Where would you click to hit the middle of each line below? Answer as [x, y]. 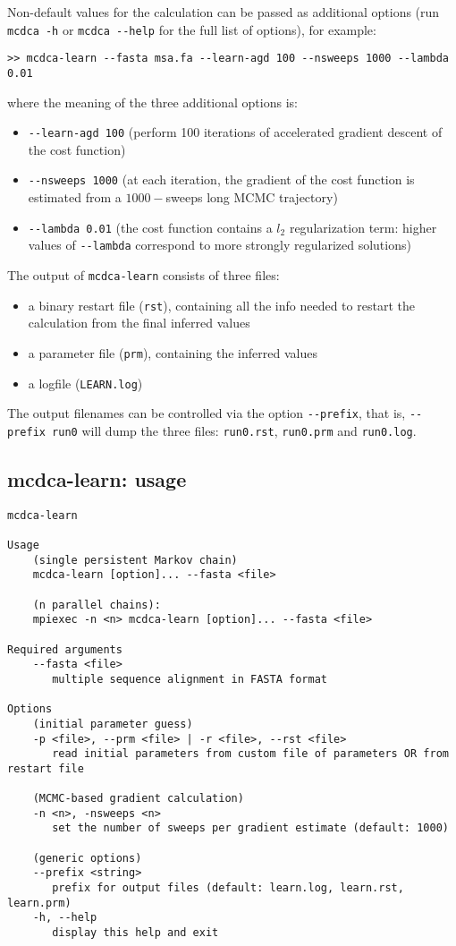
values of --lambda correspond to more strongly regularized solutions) [220, 245]
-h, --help [65, 918]
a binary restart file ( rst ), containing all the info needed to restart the [221, 305]
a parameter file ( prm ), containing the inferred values [173, 352]
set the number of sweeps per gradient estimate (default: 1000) [250, 828]
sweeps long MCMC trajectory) [252, 197]
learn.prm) [39, 903]
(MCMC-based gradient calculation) [138, 799]
